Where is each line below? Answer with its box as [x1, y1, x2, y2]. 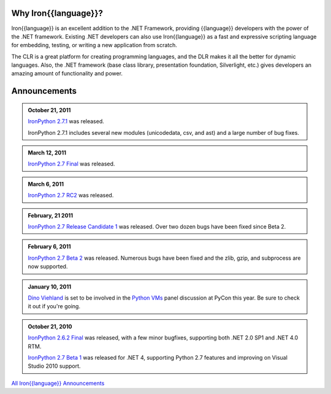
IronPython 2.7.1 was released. [28, 118, 104, 125]
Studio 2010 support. [28, 362, 81, 370]
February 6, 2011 [28, 243, 71, 251]
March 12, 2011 [28, 149, 67, 156]
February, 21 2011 [28, 211, 74, 219]
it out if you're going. [28, 303, 81, 310]
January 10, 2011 [28, 282, 72, 290]
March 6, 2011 [28, 180, 64, 188]
